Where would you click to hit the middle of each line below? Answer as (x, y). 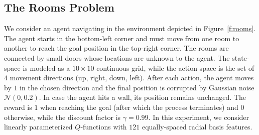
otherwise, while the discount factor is (62, 117)
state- (241, 57)
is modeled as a (46, 67)
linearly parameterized (38, 127)
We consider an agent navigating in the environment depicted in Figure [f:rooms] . (130, 28)
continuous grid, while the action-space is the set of (175, 67)
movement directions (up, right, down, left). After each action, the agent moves (132, 78)
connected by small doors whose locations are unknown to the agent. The (117, 57)
